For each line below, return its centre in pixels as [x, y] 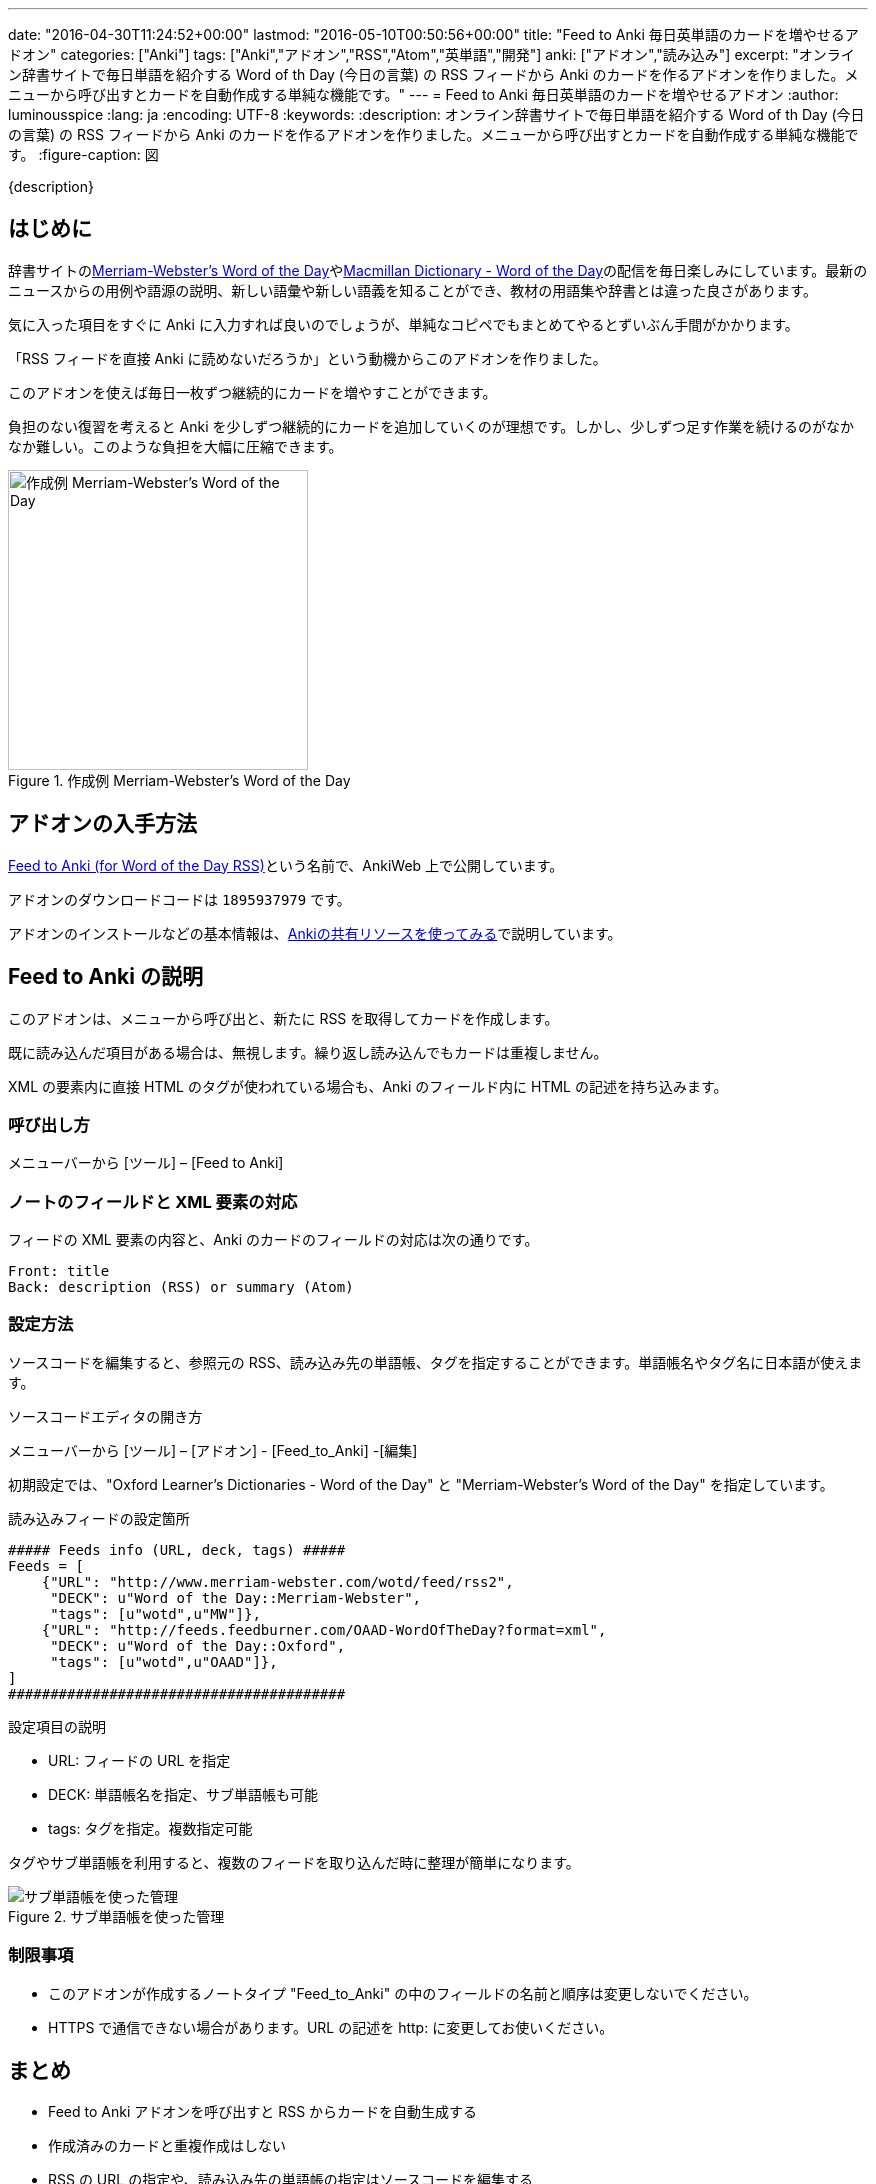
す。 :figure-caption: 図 [83, 154]
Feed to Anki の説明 [105, 977]
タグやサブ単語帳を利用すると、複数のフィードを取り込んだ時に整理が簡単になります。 [294, 1862]
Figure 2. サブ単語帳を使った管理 [116, 1916]
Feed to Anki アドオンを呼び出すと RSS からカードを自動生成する [263, 2112]
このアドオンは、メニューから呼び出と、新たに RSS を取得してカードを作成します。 [283, 1018]
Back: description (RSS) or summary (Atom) [181, 1287]
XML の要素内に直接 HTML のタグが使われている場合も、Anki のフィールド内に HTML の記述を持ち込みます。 [368, 1086]
